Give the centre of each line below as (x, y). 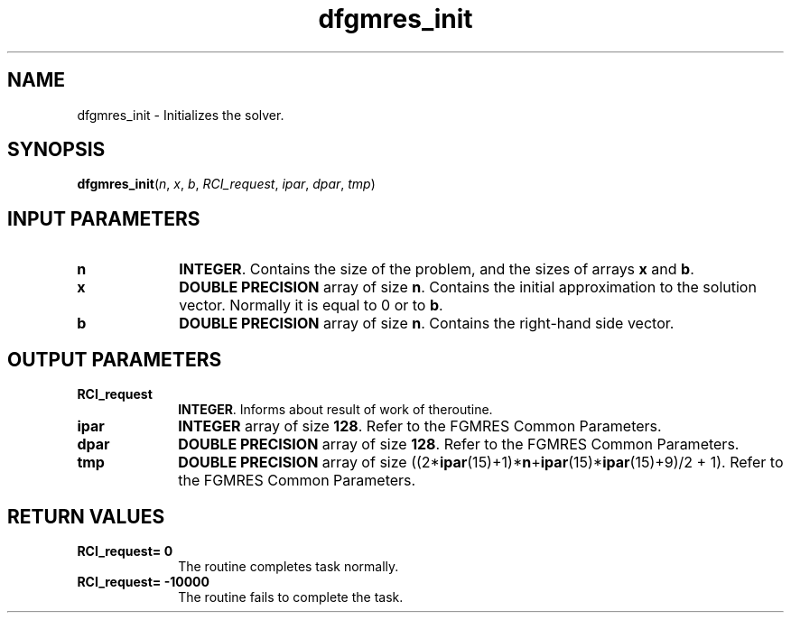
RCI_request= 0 (125, 551)
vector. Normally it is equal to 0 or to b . (311, 305)
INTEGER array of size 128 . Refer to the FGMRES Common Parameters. (420, 426)
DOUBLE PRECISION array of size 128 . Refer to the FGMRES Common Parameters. (459, 444)
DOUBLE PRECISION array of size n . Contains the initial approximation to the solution (468, 287)
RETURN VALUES (86, 516)
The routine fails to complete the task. (291, 597)
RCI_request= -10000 (143, 581)
